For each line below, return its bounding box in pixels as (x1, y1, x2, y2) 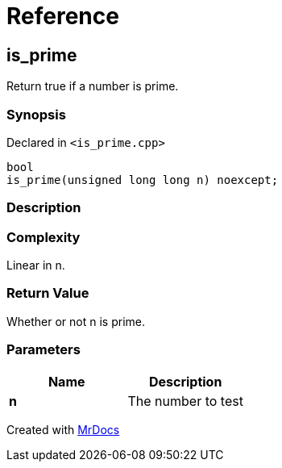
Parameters (6, 341, 81, 358)
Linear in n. (6, 258, 65, 273)
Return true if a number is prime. (6, 79, 179, 94)
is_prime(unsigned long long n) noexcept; (6, 173, 279, 186)
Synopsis (6, 106, 66, 123)
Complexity (6, 228, 81, 245)
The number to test (127, 392, 243, 409)
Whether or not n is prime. (6, 314, 146, 328)
